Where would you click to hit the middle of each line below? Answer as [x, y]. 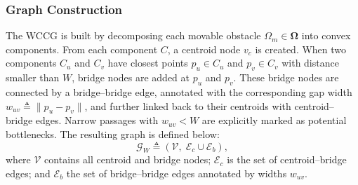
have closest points [148, 63]
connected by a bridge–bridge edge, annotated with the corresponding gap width [179, 92]
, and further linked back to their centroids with [188, 105]
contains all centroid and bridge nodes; [128, 159]
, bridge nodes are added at [131, 77]
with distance [310, 63]
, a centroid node [204, 49]
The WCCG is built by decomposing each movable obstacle [133, 35]
